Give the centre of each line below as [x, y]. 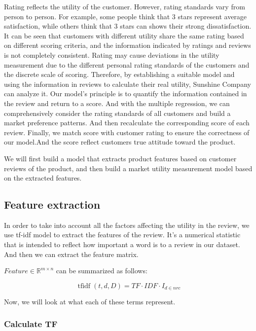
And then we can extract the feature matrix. [71, 254]
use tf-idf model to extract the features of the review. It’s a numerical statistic [122, 235]
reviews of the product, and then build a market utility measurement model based [128, 168]
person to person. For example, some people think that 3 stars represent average [126, 16]
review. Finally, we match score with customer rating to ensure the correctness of [127, 132]
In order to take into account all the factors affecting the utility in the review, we [127, 225]
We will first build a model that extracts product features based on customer [120, 158]
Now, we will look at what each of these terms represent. [90, 302]
